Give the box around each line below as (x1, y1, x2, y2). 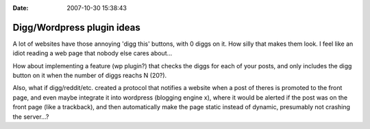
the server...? (12, 113, 49, 121)
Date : (12, 4, 29, 12)
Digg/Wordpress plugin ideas (12, 21, 140, 33)
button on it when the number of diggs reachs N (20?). (12, 72, 167, 80)
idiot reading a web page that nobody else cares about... (12, 49, 173, 57)
